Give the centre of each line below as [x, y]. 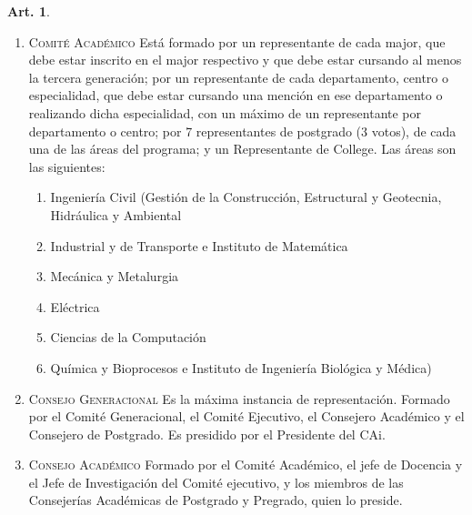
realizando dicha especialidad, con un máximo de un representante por [225, 112]
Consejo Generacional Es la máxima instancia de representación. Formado [239, 398]
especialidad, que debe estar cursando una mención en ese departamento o [236, 95]
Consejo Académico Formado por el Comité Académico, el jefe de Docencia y [246, 465]
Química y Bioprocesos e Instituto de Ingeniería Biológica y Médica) [241, 367]
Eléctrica [75, 306]
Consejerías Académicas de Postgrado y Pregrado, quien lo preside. [216, 500]
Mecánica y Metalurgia [115, 276]
